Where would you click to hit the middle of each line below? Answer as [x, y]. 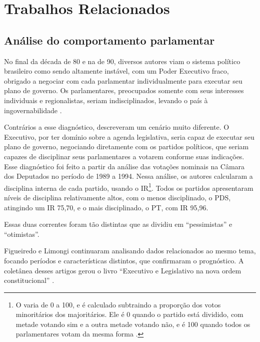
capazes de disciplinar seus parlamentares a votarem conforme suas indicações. [124, 156]
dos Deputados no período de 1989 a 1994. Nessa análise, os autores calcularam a [128, 176]
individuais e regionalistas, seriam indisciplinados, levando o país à [106, 100]
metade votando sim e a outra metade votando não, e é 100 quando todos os [133, 324]
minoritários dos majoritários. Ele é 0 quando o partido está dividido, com [129, 314]
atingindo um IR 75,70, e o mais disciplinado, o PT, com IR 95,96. [106, 207]
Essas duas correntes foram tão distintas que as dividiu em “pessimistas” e [118, 224]
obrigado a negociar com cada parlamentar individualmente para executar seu [123, 80]
